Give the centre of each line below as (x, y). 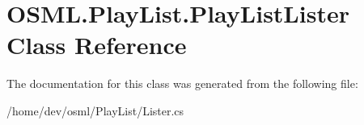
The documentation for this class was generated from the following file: (182, 83)
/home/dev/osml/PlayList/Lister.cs (95, 110)
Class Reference (97, 45)
